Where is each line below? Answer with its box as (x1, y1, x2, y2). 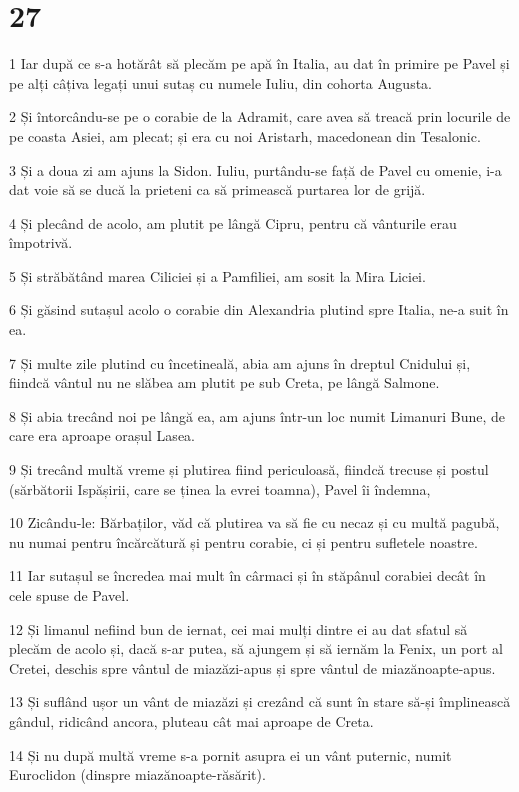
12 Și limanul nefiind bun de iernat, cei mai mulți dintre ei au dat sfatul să (9, 618, 468, 639)
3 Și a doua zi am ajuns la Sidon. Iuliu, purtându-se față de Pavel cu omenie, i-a (9, 159, 502, 180)
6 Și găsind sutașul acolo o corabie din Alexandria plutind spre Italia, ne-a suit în (9, 299, 509, 320)
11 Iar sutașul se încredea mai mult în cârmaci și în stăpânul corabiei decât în (9, 565, 486, 586)
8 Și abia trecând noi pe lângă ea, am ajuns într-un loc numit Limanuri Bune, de (9, 405, 506, 426)
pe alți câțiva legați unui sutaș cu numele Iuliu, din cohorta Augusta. (9, 72, 433, 93)
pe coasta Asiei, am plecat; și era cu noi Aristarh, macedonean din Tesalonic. (9, 125, 481, 146)
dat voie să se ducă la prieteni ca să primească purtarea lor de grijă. (9, 179, 426, 200)
